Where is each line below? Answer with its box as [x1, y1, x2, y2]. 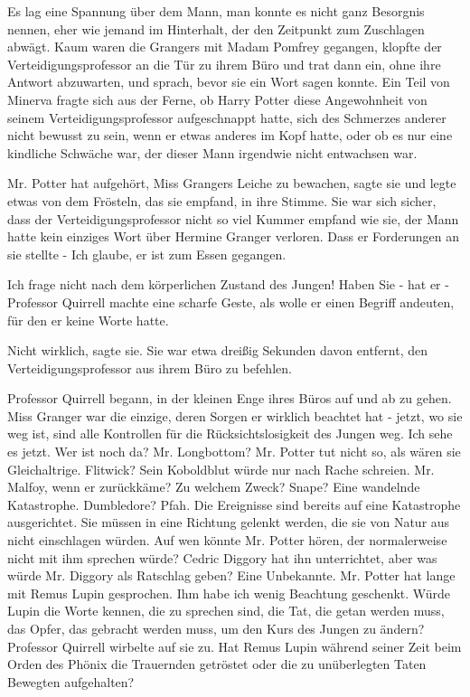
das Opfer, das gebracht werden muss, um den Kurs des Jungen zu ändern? [7, 619, 425, 637]
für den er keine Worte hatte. [7, 310, 169, 329]
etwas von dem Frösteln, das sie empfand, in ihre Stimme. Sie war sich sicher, [7, 191, 437, 210]
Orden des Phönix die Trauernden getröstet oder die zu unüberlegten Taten [7, 655, 427, 673]
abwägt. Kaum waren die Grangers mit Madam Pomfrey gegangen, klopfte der [7, 37, 442, 56]
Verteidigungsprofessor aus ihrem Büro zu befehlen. [7, 358, 292, 377]
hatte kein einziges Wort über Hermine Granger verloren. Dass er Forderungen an [7, 227, 460, 246]
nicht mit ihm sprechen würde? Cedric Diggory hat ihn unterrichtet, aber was [7, 548, 437, 567]
